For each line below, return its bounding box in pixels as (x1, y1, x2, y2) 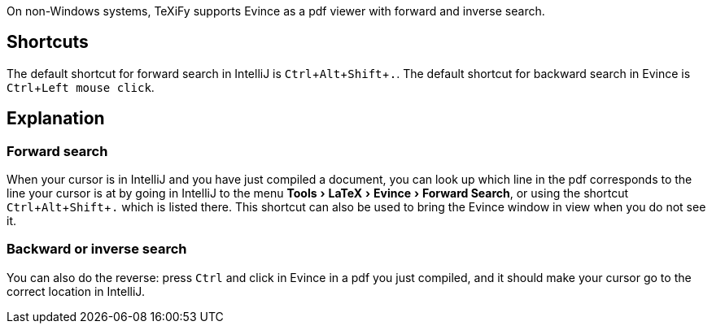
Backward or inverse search (7, 241, 187, 258)
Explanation (7, 108, 105, 129)
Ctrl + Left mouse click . (7, 80, 155, 94)
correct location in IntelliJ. (7, 284, 145, 298)
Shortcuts (7, 32, 89, 53)
